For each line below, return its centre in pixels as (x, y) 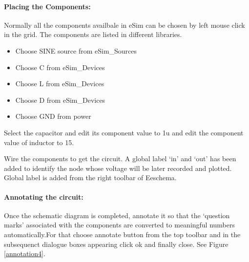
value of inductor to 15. (39, 142)
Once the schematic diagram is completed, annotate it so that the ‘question (117, 215)
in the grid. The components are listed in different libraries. (93, 34)
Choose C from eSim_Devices (60, 67)
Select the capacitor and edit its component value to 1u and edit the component (124, 132)
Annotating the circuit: (44, 196)
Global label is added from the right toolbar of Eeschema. (90, 178)
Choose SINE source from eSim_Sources (76, 50)
